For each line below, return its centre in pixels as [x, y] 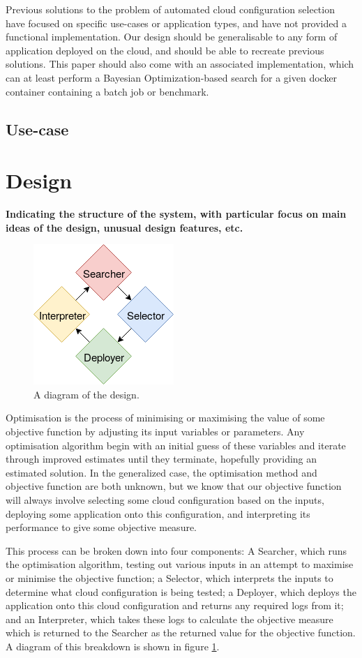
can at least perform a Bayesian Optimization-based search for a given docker [172, 77]
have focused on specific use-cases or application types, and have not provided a [176, 23]
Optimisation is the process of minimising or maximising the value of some [165, 418]
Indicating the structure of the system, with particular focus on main [176, 214]
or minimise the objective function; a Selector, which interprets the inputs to [169, 577]
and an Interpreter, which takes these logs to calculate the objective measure [169, 619]
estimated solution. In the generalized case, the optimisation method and [161, 472]
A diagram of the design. [86, 394]
